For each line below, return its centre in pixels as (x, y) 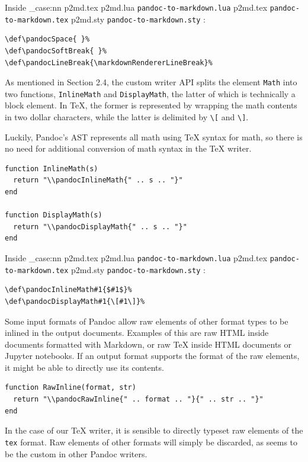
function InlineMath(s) (52, 169)
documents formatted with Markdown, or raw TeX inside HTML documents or (148, 344)
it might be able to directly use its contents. (84, 367)
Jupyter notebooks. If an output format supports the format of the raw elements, (152, 356)
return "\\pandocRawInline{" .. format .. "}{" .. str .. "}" (138, 400)
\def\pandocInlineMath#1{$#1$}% (68, 290)
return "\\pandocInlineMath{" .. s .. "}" (98, 180)
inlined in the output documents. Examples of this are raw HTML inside (137, 333)
